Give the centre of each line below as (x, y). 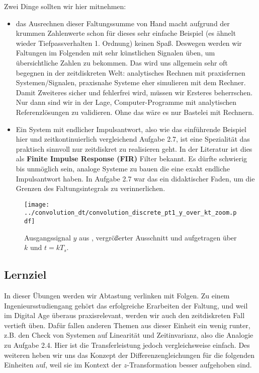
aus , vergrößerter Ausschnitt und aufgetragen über (158, 237)
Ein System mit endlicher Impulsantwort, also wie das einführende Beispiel (131, 129)
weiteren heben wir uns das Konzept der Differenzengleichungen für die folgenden (129, 355)
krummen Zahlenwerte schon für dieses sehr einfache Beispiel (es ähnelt (126, 33)
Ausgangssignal (48, 237)
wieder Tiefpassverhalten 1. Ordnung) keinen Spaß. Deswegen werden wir (129, 43)
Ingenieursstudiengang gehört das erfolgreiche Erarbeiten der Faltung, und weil (126, 305)
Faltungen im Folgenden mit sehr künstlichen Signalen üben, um (115, 53)
